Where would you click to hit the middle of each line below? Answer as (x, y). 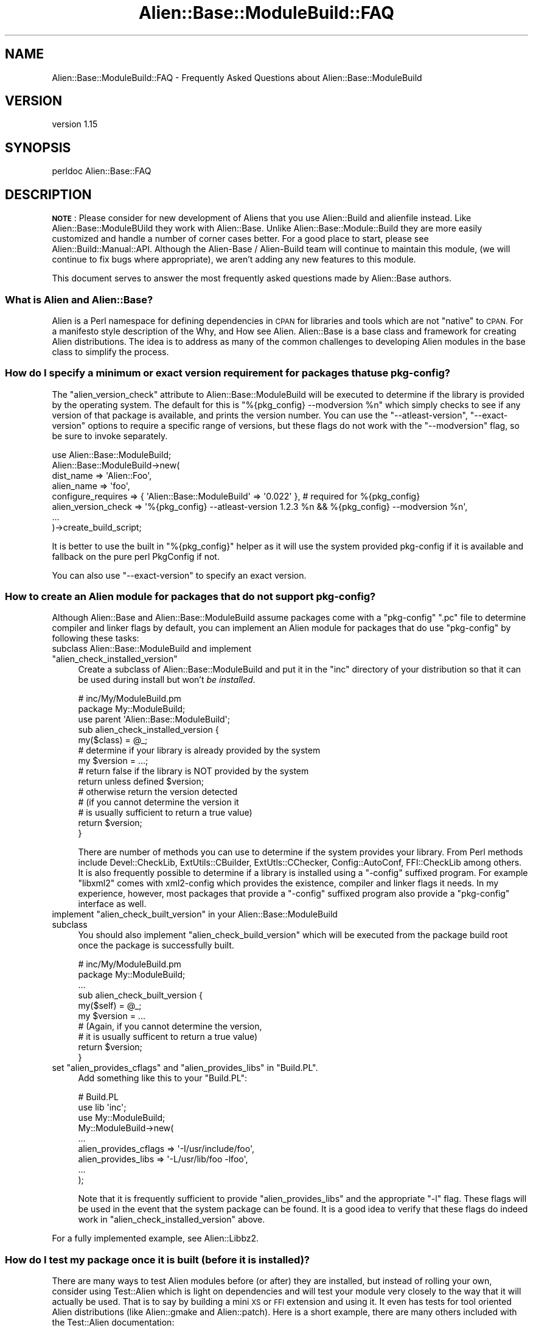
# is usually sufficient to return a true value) (165, 813)
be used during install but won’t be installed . (167, 680)
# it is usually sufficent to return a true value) (168, 1037)
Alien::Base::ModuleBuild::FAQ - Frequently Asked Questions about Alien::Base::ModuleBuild (237, 77)
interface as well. (112, 904)
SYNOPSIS (38, 147)
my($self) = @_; (110, 1006)
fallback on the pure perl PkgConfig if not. (136, 556)
